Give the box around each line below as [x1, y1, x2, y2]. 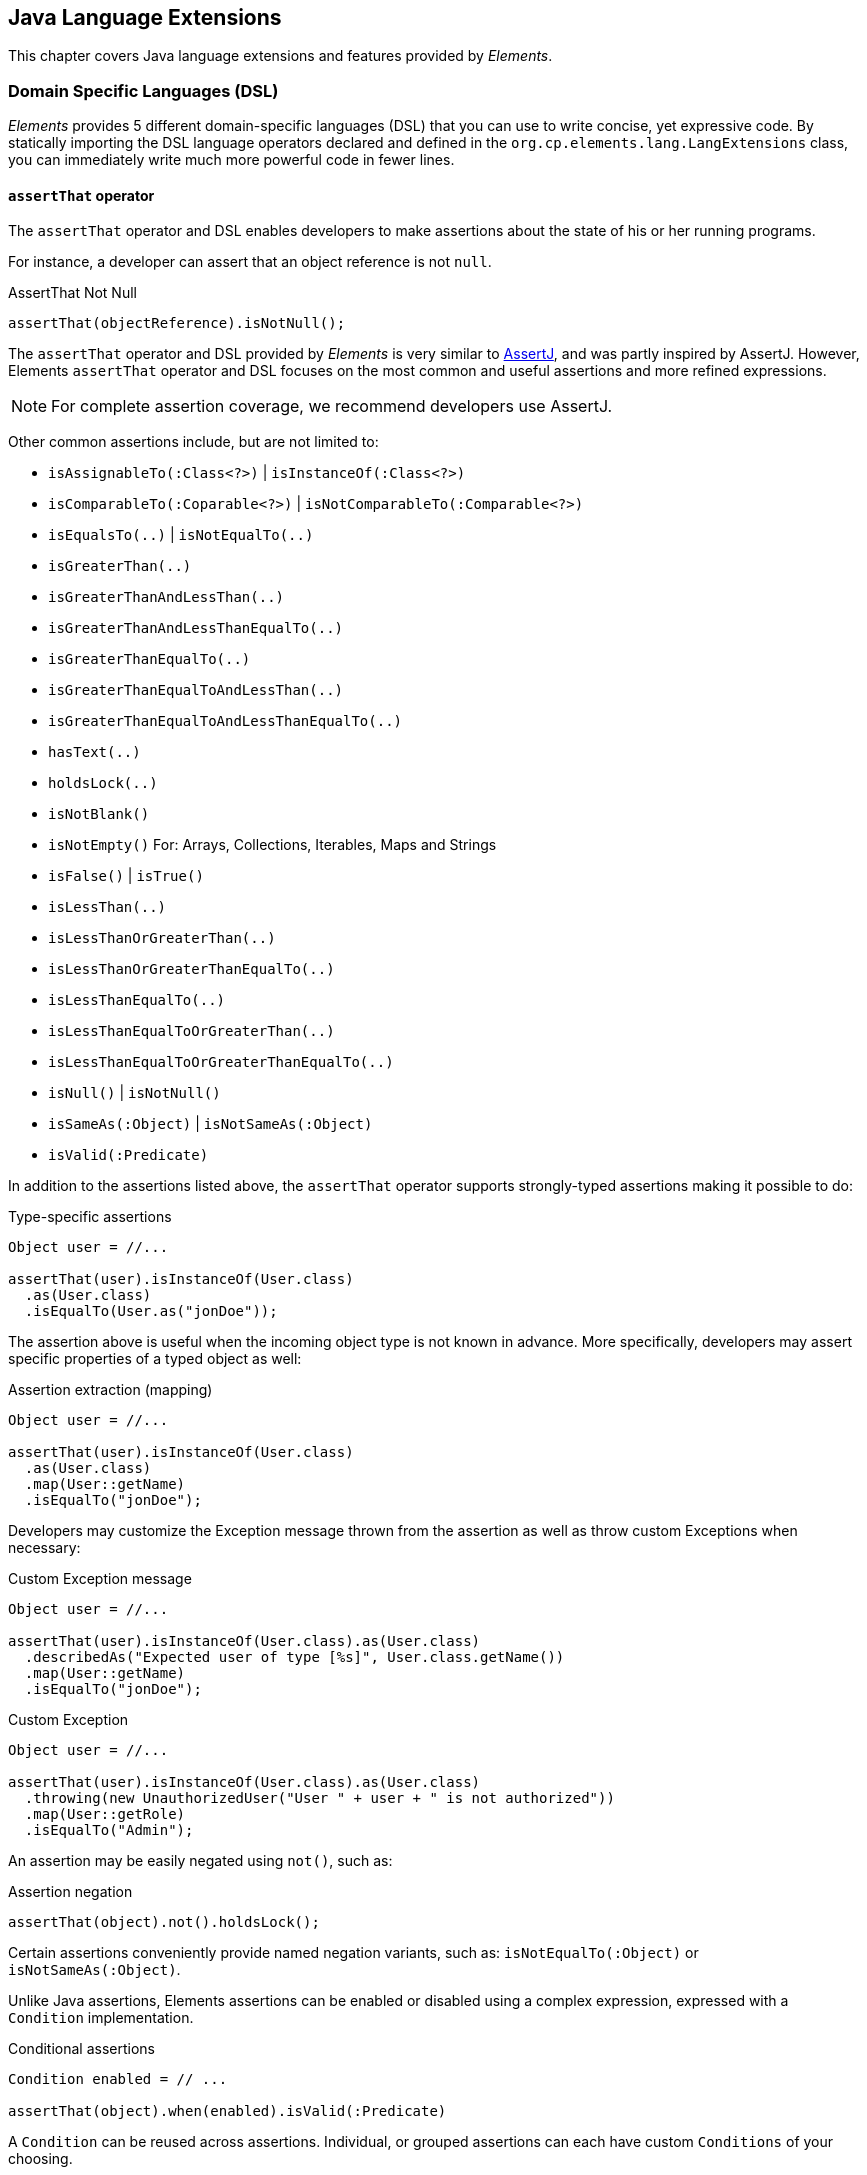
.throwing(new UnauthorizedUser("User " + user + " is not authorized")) [24, 1790, 615, 1807]
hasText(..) [48, 744, 141, 761]
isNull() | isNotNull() [48, 1084, 221, 1102]
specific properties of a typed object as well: [8, 1350, 302, 1368]
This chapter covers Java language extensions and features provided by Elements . [8, 47, 553, 65]
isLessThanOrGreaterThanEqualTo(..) [48, 961, 335, 978]
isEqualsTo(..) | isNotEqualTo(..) [48, 526, 314, 544]
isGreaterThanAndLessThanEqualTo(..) [48, 620, 344, 637]
